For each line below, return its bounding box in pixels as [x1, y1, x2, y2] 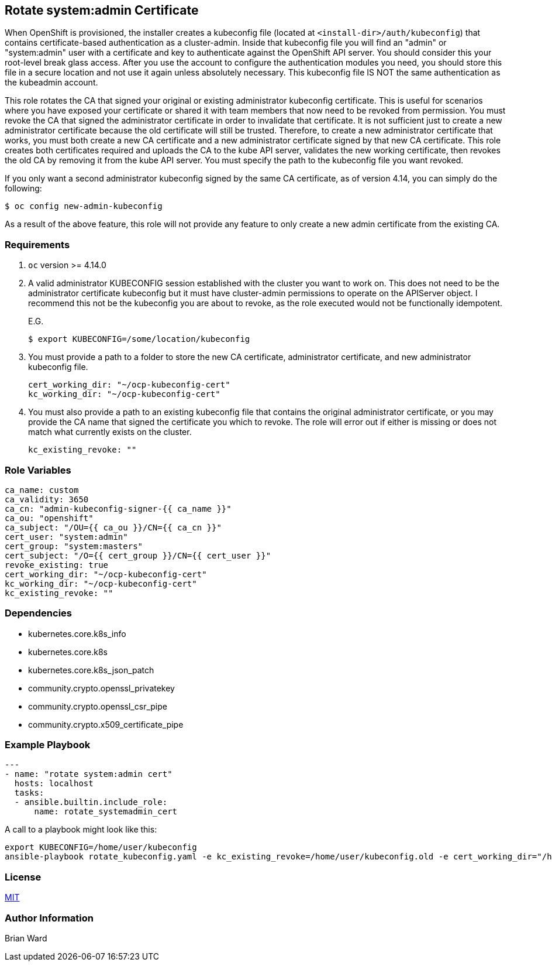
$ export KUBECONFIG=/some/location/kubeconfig [28, 334, 250, 344]
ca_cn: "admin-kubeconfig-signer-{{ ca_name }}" [5, 503, 232, 513]
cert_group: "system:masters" [5, 541, 143, 551]
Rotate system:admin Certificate [5, 3, 199, 18]
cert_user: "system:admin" [5, 532, 128, 542]
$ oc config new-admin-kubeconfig [5, 201, 163, 211]
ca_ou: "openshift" [5, 513, 94, 523]
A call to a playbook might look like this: [5, 824, 157, 835]
